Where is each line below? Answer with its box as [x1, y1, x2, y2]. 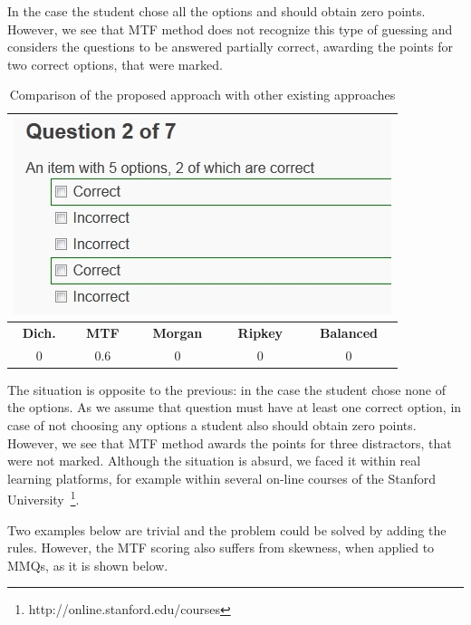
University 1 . [7, 487, 80, 508]
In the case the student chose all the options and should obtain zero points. [7, 2, 426, 20]
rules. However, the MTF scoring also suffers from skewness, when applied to [7, 538, 435, 557]
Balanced [320, 322, 379, 341]
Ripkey [237, 322, 284, 341]
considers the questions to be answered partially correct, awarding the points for [7, 37, 453, 56]
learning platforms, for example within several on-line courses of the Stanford [7, 468, 437, 487]
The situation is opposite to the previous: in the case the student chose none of [7, 380, 446, 399]
